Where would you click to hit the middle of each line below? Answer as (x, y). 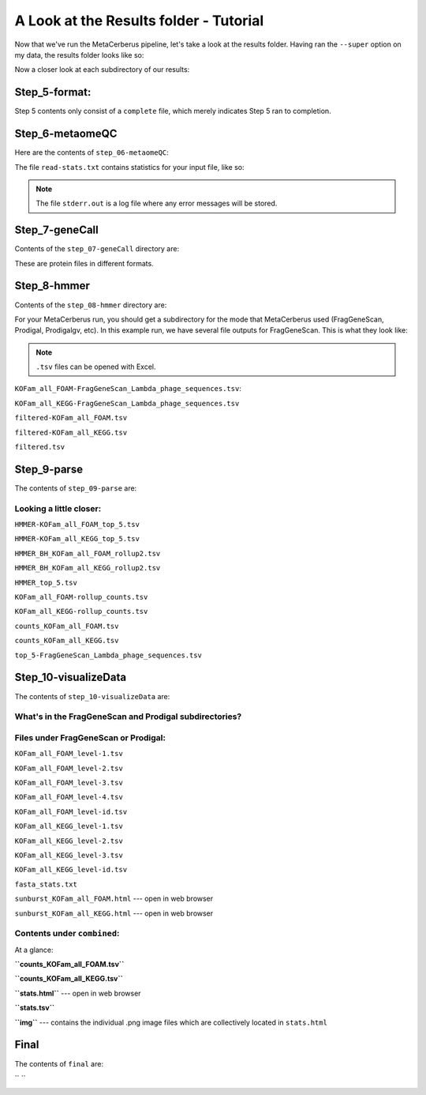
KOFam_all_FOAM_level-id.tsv (71, 811)
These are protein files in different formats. (84, 263)
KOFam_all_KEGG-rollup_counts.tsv (81, 611)
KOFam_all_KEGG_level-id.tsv (71, 870)
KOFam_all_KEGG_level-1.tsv (69, 826)
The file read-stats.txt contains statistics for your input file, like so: (129, 167)
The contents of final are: (59, 1063)
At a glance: (34, 950)
